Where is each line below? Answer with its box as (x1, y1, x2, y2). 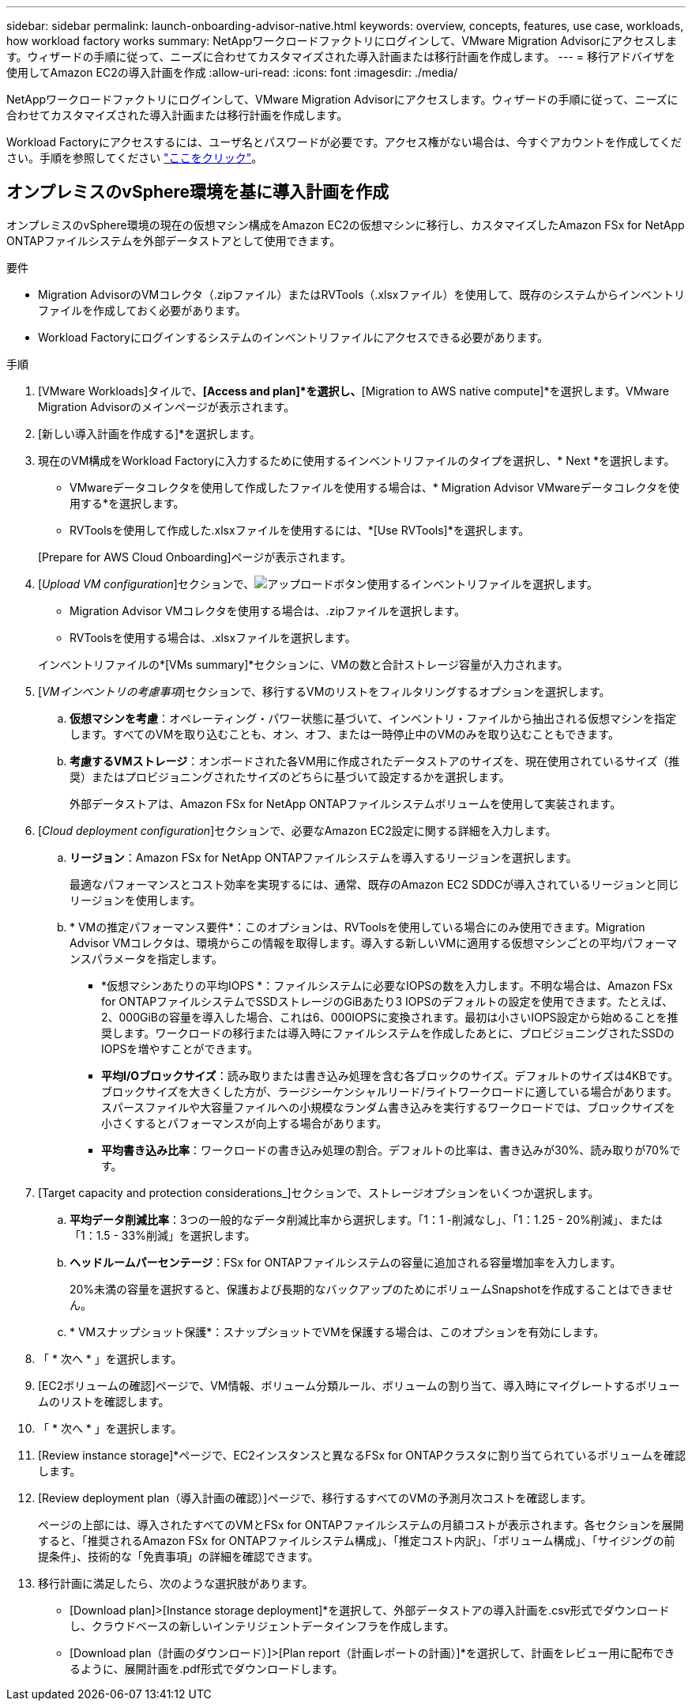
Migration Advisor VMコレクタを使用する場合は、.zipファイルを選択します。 (70, 603, 465, 617)
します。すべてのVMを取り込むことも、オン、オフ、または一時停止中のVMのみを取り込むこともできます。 (70, 727, 619, 741)
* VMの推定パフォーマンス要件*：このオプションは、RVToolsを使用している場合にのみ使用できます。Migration (70, 920, 645, 934)
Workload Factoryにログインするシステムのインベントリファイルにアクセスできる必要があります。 (38, 330, 549, 344)
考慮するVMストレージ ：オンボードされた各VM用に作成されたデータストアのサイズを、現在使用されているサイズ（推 (70, 753, 680, 768)
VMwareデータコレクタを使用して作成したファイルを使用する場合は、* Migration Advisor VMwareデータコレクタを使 (70, 480, 679, 494)
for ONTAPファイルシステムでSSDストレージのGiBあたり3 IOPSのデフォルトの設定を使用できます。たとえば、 (101, 994, 674, 1008)
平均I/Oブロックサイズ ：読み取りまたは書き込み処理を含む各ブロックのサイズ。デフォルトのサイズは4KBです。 (101, 1068, 679, 1082)
